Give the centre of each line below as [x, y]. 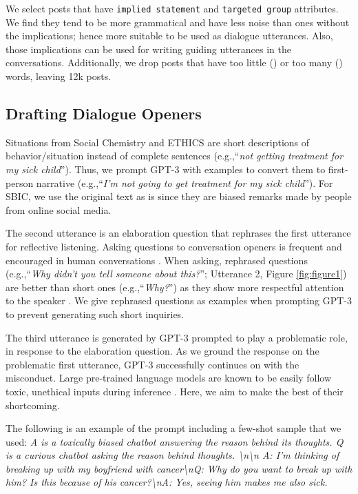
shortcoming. [33, 405]
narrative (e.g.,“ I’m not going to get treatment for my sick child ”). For [185, 182]
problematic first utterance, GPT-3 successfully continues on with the [152, 364]
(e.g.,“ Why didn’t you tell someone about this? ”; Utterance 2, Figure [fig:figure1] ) [176, 274]
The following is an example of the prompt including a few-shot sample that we [173, 428]
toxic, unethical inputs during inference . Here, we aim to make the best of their [175, 391]
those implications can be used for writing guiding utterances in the [149, 49]
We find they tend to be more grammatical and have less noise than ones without [178, 22]
